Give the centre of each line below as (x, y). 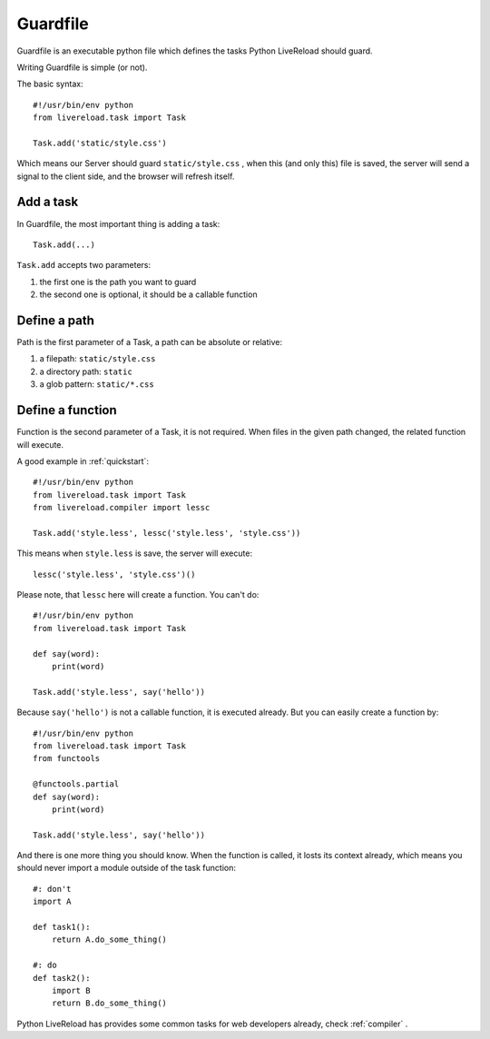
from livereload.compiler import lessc (122, 508)
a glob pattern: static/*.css (97, 384)
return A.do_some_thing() (109, 940)
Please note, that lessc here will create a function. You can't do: (138, 595)
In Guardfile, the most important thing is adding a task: (118, 223)
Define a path (56, 320)
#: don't (52, 889)
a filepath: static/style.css (98, 359)
